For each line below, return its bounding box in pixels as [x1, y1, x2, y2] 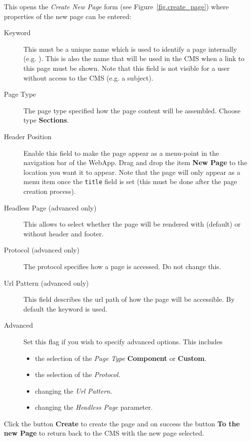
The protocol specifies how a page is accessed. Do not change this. [23, 261, 221, 271]
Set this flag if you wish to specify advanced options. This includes [23, 336, 223, 346]
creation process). [23, 186, 76, 196]
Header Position [4, 131, 52, 141]
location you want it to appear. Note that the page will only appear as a [23, 167, 240, 177]
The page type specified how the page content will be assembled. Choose [23, 105, 241, 115]
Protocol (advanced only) [4, 245, 80, 255]
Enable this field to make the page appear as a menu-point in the [23, 147, 219, 158]
